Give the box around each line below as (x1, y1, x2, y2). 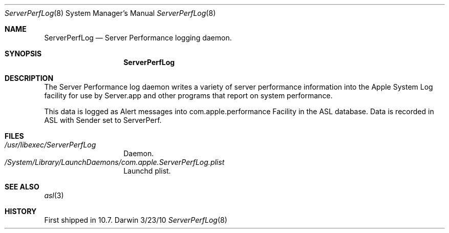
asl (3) (44, 191, 64, 200)
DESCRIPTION (5, 74, 54, 82)
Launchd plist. (123, 166, 171, 175)
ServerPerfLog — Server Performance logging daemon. (44, 33, 232, 42)
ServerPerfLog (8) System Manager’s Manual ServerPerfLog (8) (5, 9, 216, 17)
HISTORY (5, 207, 37, 216)
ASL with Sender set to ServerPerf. (44, 116, 162, 124)
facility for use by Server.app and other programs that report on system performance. (44, 91, 333, 100)
